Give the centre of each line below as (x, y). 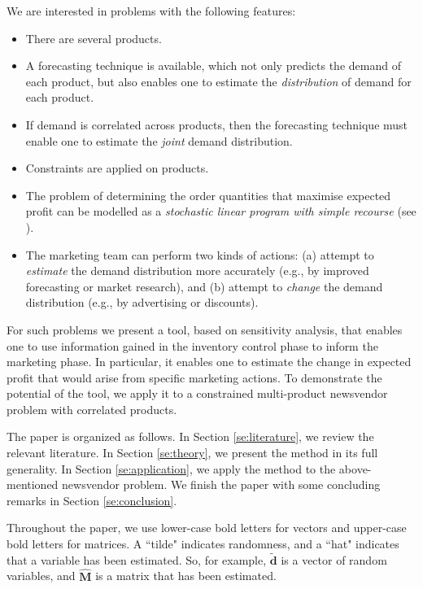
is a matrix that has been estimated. (186, 576)
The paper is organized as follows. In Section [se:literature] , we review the (190, 436)
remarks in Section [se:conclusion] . (92, 500)
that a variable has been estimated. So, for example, (137, 559)
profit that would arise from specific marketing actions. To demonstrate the (194, 377)
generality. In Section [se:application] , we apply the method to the (171, 468)
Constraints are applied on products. (117, 168)
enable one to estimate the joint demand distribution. (159, 140)
